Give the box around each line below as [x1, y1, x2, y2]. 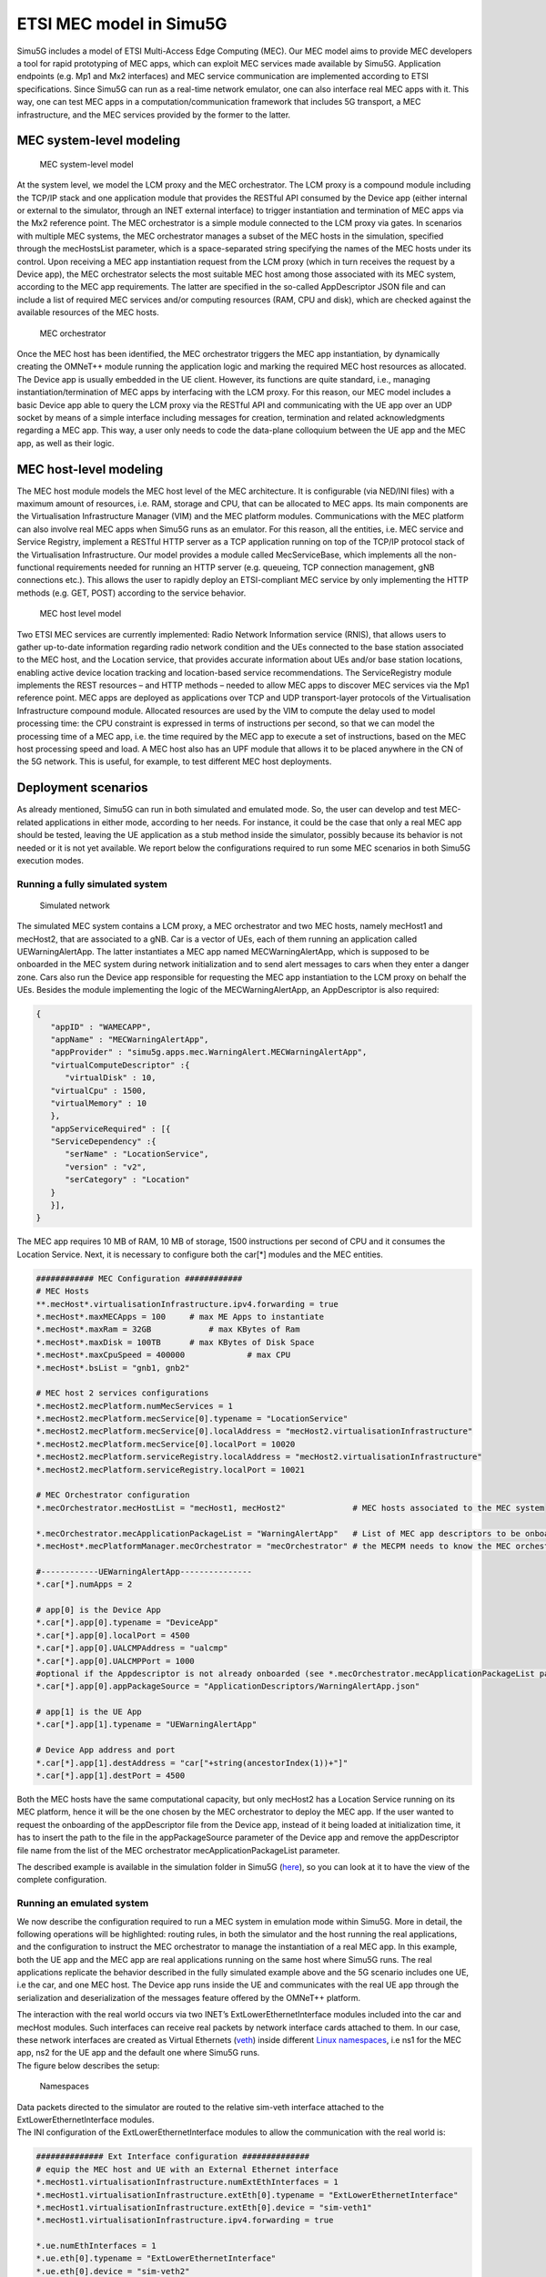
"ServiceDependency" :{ [50, 1137, 157, 1147]
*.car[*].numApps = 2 [35, 1579, 133, 1589]
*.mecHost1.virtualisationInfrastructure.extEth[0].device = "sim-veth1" [35, 2202, 372, 2212]
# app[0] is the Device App [35, 1604, 161, 1615]
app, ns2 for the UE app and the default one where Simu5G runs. [16, 2047, 260, 2058]
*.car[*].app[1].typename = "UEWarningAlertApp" [35, 1720, 258, 1730]
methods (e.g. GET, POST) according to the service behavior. [16, 587, 247, 598]
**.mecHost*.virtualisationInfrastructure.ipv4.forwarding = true [35, 1299, 339, 1309]
